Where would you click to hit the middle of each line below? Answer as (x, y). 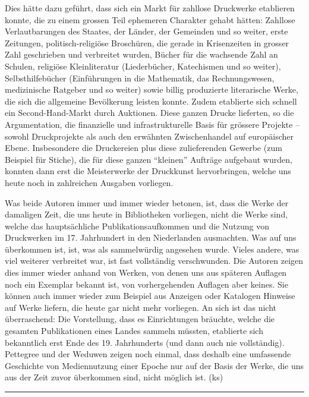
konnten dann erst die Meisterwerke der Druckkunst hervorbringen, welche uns (148, 171)
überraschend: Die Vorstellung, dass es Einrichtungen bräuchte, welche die (140, 319)
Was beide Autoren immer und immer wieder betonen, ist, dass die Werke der (147, 202)
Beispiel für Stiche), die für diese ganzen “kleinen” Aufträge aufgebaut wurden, (149, 159)
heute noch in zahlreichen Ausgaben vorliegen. (89, 182)
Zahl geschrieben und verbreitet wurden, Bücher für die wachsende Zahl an (141, 54)
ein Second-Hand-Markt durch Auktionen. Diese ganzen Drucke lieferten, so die (149, 113)
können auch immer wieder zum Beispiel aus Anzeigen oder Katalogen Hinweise (150, 296)
